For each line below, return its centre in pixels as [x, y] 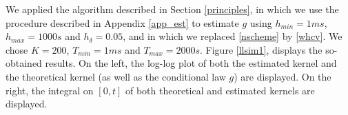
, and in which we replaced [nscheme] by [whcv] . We [233, 36]
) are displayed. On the [283, 76]
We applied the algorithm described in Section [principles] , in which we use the [172, 9]
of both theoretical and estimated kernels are [220, 90]
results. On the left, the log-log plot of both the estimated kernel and [191, 63]
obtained [24, 63]
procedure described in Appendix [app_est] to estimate [122, 22]
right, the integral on [50, 90]
